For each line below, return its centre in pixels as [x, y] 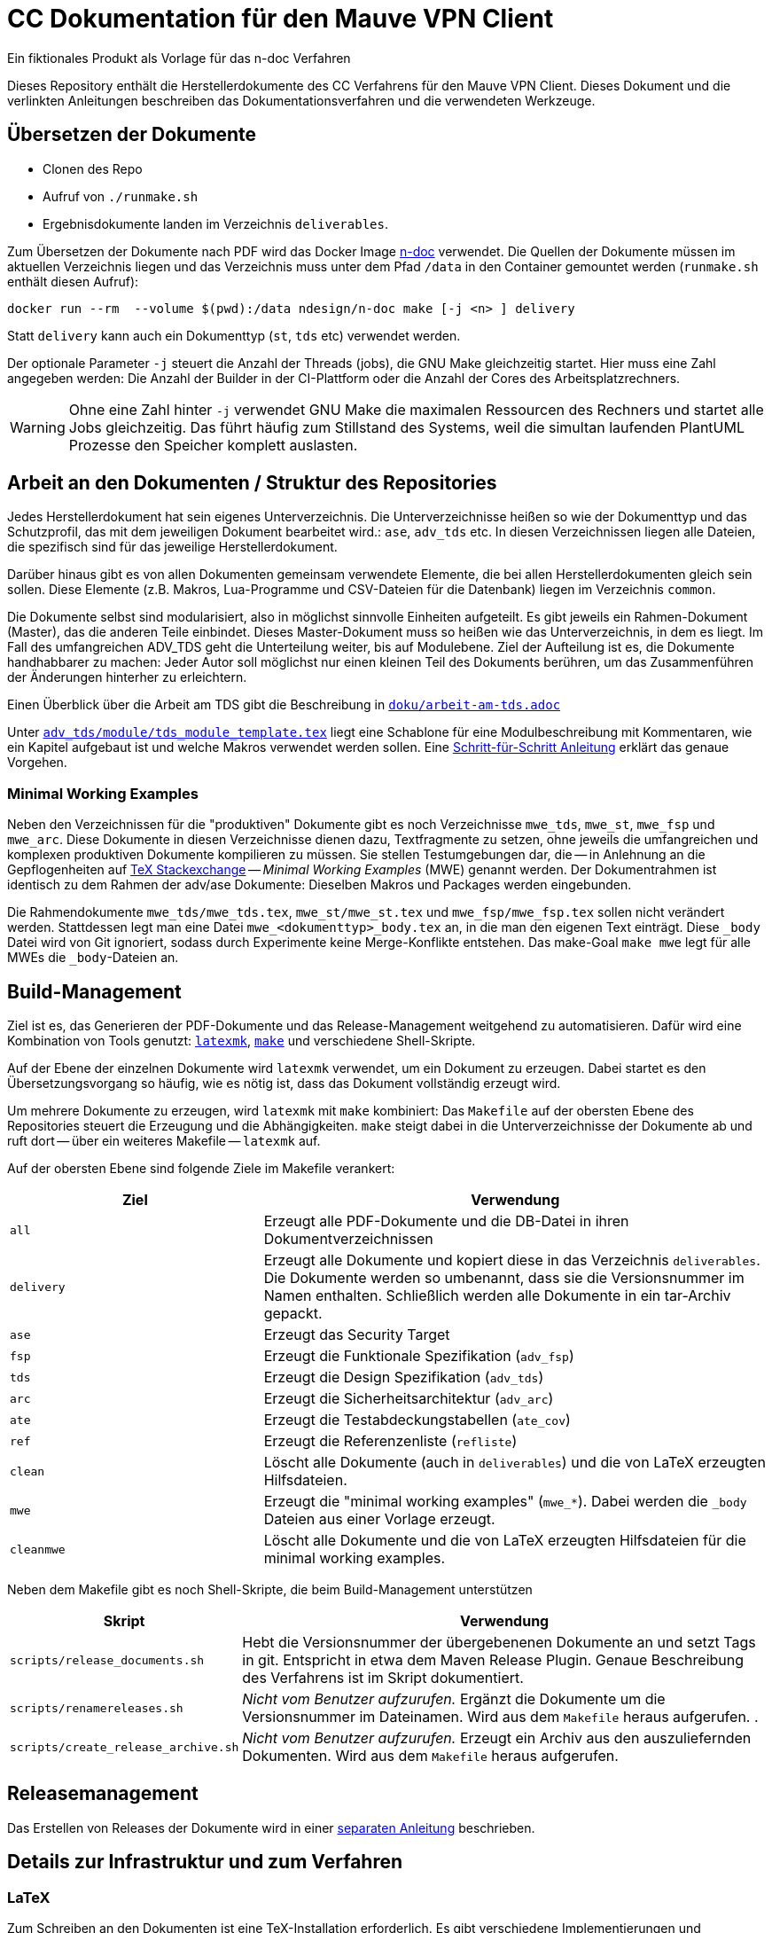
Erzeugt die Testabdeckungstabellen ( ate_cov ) [417, 1420]
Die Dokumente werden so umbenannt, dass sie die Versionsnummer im [504, 1278]
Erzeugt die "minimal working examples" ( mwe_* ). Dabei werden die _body [505, 1502]
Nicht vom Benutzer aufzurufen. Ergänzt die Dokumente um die [454, 1699]
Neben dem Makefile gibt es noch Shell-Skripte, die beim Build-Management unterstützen [270, 1590]
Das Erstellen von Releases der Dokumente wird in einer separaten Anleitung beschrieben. [271, 1827]
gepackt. [293, 1314]
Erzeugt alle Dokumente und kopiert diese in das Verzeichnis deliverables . [512, 1260]
